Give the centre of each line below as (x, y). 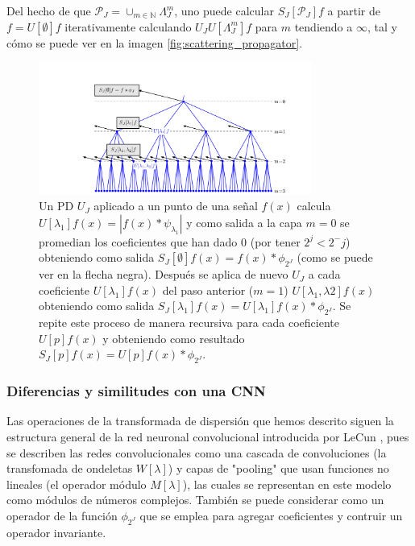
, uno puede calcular (224, 10)
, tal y (382, 26)
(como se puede (335, 257)
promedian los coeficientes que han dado (138, 241)
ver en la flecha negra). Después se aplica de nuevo (164, 274)
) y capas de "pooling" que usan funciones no (278, 468)
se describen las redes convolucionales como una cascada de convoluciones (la (197, 452)
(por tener (275, 241)
